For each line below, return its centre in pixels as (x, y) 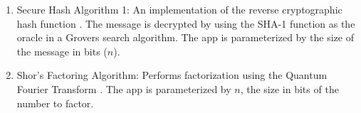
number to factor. (55, 103)
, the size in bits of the (289, 88)
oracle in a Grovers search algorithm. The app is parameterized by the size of (185, 37)
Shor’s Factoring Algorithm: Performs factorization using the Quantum (172, 75)
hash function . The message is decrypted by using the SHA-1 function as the (186, 23)
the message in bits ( (62, 51)
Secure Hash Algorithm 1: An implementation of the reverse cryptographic (179, 9)
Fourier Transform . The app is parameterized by (124, 88)
